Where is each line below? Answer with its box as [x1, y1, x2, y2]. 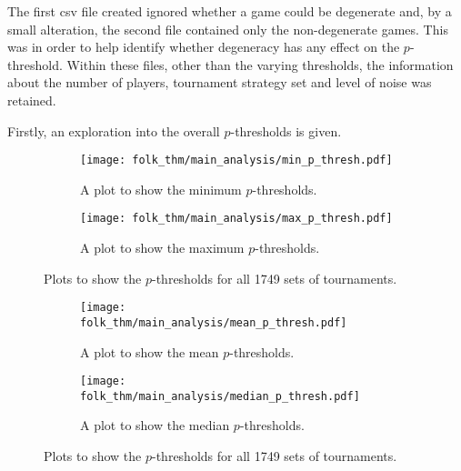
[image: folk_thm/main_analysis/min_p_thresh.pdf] [80, 154, 393, 167]
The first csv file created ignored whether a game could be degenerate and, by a [7, 2, 452, 20]
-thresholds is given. [230, 121, 342, 140]
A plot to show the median [80, 416, 230, 435]
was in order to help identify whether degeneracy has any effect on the [7, 37, 400, 56]
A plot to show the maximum [80, 238, 245, 257]
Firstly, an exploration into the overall [7, 121, 220, 140]
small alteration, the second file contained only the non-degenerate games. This [7, 19, 448, 38]
